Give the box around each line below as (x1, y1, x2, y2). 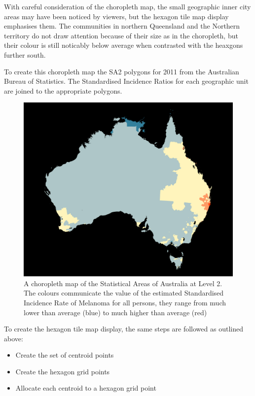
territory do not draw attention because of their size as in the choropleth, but (4, 30, 238, 40)
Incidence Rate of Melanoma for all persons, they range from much (24, 297, 226, 307)
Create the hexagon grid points (15, 366, 110, 376)
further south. (4, 49, 46, 60)
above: (4, 333, 23, 343)
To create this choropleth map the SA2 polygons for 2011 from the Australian (4, 66, 239, 76)
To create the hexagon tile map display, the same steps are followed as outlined (4, 324, 243, 334)
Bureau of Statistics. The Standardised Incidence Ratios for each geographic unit (4, 76, 249, 86)
